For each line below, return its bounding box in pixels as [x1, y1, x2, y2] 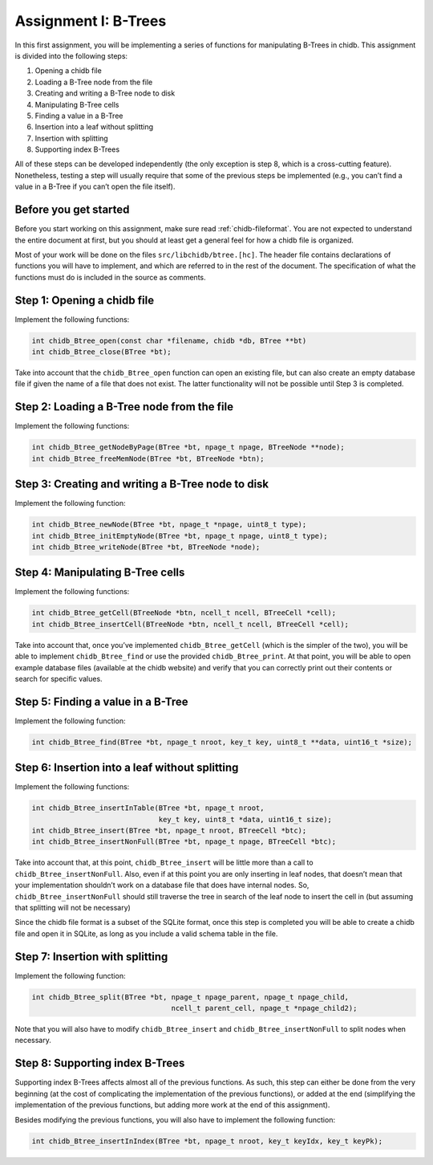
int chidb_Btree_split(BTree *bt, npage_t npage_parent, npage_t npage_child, [31, 992, 349, 1001]
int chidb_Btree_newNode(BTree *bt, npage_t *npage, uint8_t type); [31, 520, 307, 529]
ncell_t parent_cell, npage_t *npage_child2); [171, 1004, 358, 1013]
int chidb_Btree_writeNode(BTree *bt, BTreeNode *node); [31, 542, 261, 552]
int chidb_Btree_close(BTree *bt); [31, 347, 172, 356]
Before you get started [14, 203, 130, 217]
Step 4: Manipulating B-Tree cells [14, 566, 185, 580]
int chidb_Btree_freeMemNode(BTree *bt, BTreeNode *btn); [31, 454, 265, 463]
